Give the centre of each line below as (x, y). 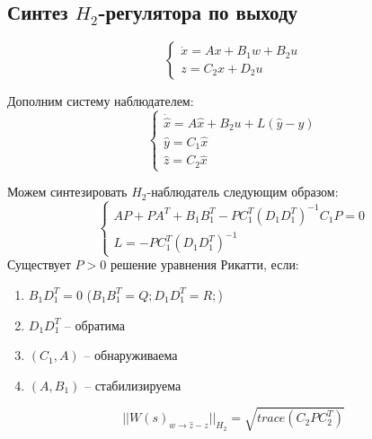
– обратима (95, 325)
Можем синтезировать (67, 192)
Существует (39, 264)
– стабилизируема (133, 385)
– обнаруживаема (131, 355)
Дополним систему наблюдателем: (101, 101)
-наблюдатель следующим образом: (243, 192)
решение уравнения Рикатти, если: (204, 264)
